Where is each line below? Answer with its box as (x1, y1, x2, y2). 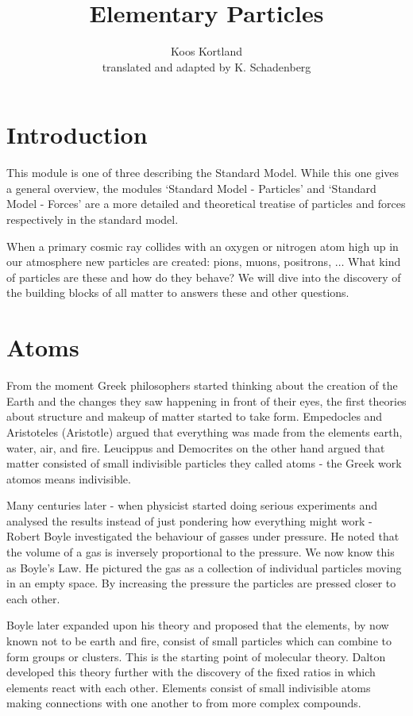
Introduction (6, 118, 148, 151)
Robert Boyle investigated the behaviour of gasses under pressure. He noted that (6, 528, 399, 545)
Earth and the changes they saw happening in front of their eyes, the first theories (6, 392, 407, 409)
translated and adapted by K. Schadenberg (102, 58, 311, 75)
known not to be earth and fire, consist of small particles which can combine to (6, 633, 392, 649)
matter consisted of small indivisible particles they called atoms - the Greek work (6, 455, 402, 472)
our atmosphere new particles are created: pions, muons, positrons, (6, 253, 332, 270)
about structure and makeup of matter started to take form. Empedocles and (6, 408, 383, 425)
